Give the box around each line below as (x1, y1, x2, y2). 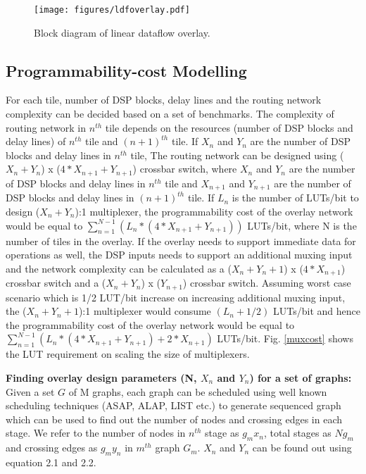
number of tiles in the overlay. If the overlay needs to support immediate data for (6, 233, 356, 248)
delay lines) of (6, 134, 66, 149)
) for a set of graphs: (249, 370, 352, 385)
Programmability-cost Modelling (6, 59, 247, 81)
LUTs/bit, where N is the (247, 218, 357, 232)
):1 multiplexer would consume (78, 304, 211, 318)
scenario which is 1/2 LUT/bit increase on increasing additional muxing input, (6, 289, 346, 304)
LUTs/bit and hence (272, 304, 360, 318)
